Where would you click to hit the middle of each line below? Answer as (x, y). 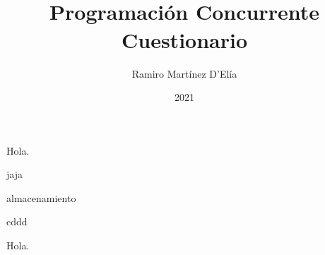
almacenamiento (41, 197)
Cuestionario (184, 39)
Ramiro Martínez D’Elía (184, 73)
